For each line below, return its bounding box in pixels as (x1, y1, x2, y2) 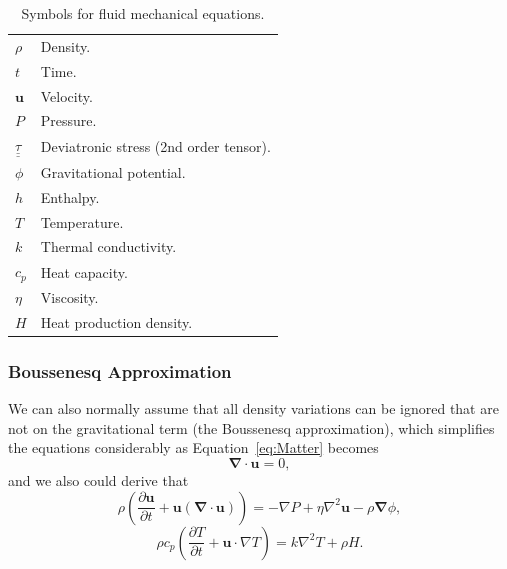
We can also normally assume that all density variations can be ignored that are (8, 398, 499, 419)
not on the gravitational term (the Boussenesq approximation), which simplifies (8, 417, 495, 438)
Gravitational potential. (40, 161, 186, 182)
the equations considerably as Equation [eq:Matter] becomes (8, 437, 379, 458)
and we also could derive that (8, 469, 189, 490)
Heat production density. (40, 311, 193, 332)
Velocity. (40, 85, 93, 106)
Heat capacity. (40, 261, 128, 282)
